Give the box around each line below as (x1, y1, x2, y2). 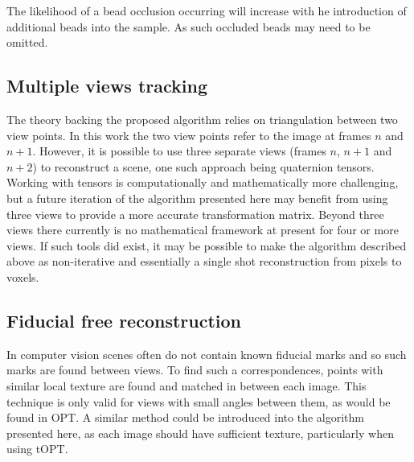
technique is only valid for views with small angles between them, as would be (6, 393, 391, 410)
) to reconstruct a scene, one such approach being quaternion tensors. (32, 158, 375, 175)
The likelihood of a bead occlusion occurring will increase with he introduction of (6, 2, 407, 19)
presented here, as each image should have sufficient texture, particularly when (6, 424, 394, 441)
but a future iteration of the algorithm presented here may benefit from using (6, 189, 388, 206)
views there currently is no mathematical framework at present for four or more (6, 221, 399, 238)
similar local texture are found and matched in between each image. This (6, 377, 367, 394)
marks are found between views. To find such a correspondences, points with (6, 361, 383, 378)
